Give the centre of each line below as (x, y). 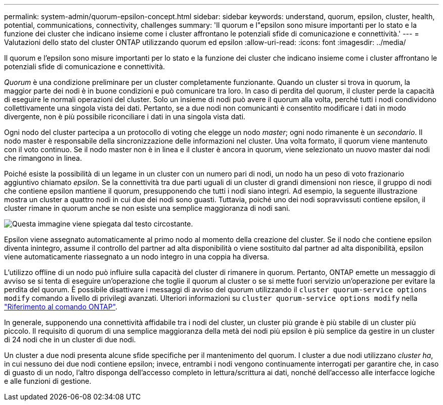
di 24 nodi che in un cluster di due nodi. (70, 340)
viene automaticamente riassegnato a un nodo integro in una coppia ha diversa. (137, 257)
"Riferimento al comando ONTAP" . (61, 307)
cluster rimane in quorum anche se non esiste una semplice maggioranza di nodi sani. (147, 208)
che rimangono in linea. (43, 158)
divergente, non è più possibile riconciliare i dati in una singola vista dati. (125, 117)
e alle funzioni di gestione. (48, 381)
